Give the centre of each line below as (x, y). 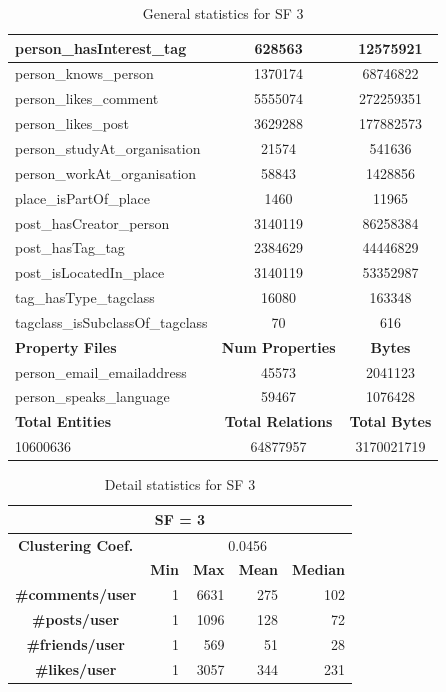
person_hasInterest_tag (101, 47)
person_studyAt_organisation (108, 147)
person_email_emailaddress (101, 371)
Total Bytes (390, 421)
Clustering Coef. (75, 544)
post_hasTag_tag (70, 247)
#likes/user (75, 668)
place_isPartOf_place (82, 197)
